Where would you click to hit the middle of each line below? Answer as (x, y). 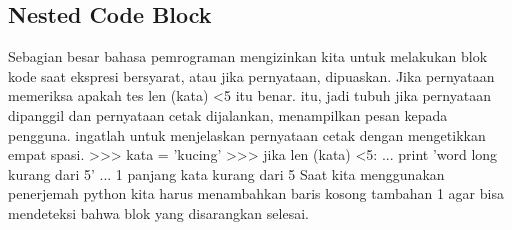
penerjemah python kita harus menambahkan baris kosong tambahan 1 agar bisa (256, 193)
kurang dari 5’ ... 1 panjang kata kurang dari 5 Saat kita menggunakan (226, 173)
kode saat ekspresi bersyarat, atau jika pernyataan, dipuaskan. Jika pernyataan (251, 75)
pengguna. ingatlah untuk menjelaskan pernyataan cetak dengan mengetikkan (247, 134)
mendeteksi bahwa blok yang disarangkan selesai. (158, 212)
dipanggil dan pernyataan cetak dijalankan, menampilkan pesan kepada (228, 114)
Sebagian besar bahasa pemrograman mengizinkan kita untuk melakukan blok (248, 56)
